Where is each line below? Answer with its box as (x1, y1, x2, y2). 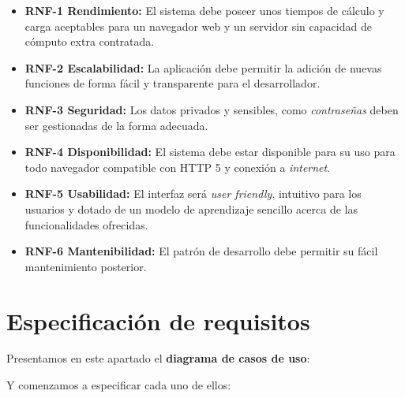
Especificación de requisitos (6, 304, 310, 337)
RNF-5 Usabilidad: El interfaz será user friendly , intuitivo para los (24, 185, 362, 202)
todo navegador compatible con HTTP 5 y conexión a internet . (24, 158, 331, 175)
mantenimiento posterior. (24, 258, 147, 274)
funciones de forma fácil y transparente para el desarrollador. (24, 75, 321, 91)
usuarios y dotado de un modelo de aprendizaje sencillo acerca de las (24, 200, 358, 217)
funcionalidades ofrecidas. (24, 216, 148, 232)
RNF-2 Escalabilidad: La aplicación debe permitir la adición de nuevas (24, 59, 382, 76)
